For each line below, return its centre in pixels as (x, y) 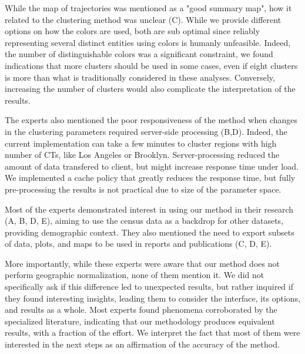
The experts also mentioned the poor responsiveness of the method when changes (151, 120)
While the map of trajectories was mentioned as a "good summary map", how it (148, 8)
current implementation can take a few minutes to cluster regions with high (141, 143)
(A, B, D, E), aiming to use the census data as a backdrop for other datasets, (144, 221)
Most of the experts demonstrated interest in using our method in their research (149, 209)
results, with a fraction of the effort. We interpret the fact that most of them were (152, 333)
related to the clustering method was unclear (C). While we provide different (143, 19)
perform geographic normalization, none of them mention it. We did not (135, 275)
